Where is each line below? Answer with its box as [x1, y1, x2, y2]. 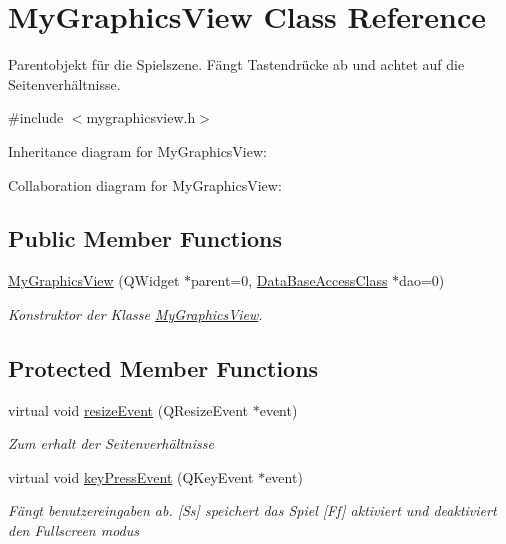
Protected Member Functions [8, 352, 319, 383]
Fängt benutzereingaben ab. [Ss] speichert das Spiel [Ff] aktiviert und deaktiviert [8, 500, 497, 521]
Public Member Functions [8, 223, 282, 254]
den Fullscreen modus [8, 520, 139, 541]
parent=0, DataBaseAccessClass [191, 270, 388, 291]
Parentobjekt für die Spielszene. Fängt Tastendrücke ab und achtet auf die [8, 54, 465, 75]
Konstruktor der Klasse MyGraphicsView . [8, 303, 263, 324]
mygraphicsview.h [86, 107, 196, 128]
